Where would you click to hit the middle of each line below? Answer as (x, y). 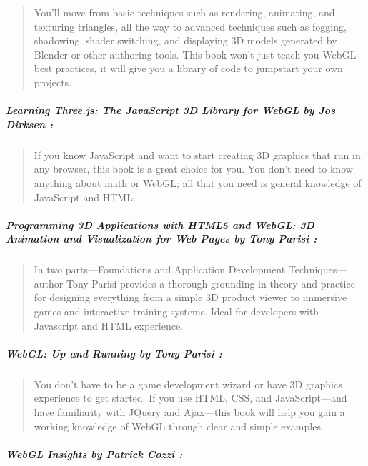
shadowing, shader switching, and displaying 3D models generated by (185, 40)
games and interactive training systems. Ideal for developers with (176, 311)
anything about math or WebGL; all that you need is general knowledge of (198, 182)
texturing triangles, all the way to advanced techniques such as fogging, (190, 26)
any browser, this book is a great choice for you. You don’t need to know (193, 169)
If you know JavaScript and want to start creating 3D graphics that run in (197, 155)
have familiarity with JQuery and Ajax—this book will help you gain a (189, 411)
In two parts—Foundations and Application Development (160, 269)
